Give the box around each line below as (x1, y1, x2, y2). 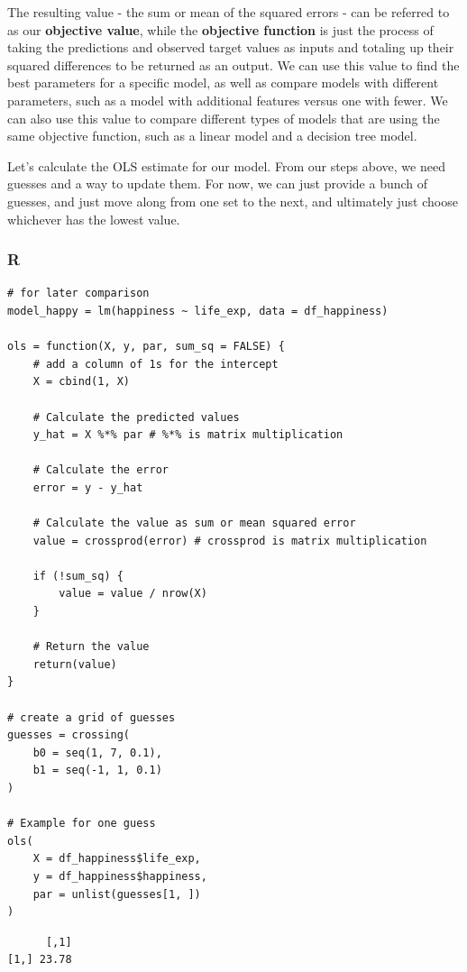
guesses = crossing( (7, 729, 131, 742)
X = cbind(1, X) (32, 375, 131, 389)
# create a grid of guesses (7, 711, 176, 724)
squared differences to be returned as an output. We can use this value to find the (7, 55, 460, 74)
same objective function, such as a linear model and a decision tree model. (7, 126, 417, 145)
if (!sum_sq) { (32, 569, 124, 582)
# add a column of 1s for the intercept (32, 357, 279, 371)
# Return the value (32, 640, 150, 654)
